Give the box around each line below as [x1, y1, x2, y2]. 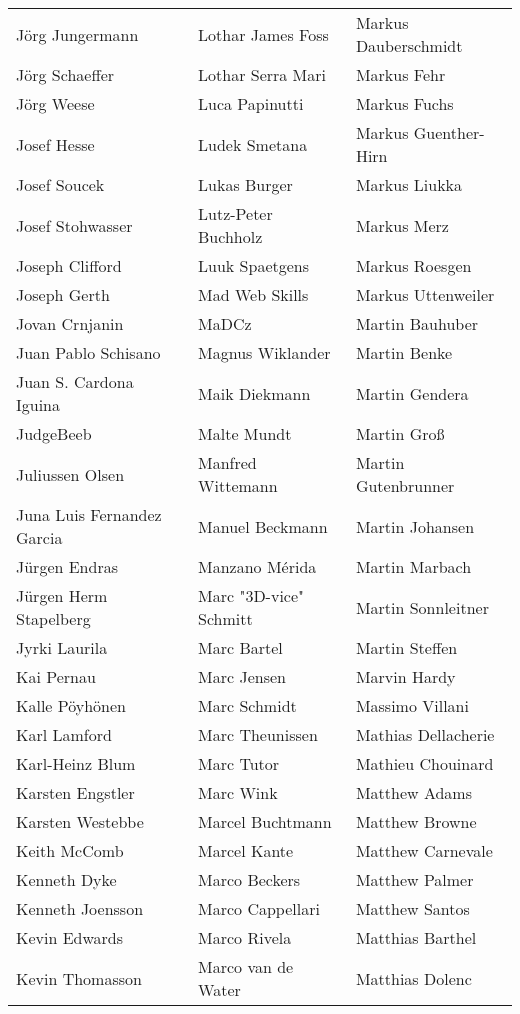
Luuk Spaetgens [198, 254, 310, 277]
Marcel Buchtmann [198, 810, 332, 833]
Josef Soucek [16, 173, 105, 196]
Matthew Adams [355, 781, 472, 804]
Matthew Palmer [355, 868, 474, 891]
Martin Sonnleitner [355, 595, 489, 619]
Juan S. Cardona [16, 370, 134, 393]
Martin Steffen [355, 636, 458, 659]
